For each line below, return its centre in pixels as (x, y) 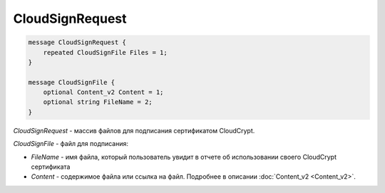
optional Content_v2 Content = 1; (103, 92)
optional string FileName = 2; (98, 102)
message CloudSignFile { (72, 82)
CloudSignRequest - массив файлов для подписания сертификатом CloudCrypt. (134, 130)
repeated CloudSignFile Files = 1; (105, 52)
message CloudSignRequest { (77, 42)
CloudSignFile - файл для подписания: (71, 144)
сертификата (51, 167)
